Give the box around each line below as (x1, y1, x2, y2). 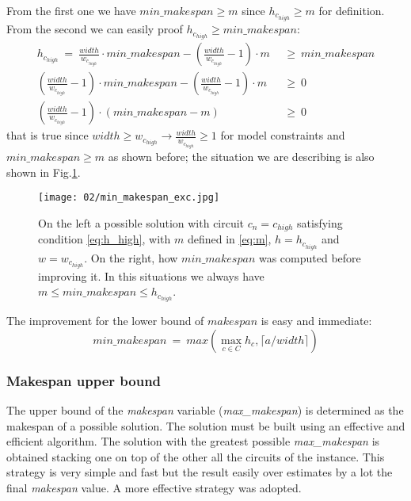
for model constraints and (220, 127, 345, 143)
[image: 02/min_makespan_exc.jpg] (38, 192, 220, 204)
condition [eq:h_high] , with (38, 231, 171, 247)
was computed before (258, 249, 361, 266)
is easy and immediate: (261, 312, 372, 329)
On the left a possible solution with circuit (38, 214, 245, 231)
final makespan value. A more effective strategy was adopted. (6, 480, 302, 496)
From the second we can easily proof (6, 21, 183, 37)
